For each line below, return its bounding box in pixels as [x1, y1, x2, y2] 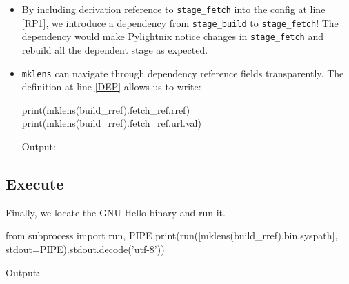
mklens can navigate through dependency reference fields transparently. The [21, 65, 344, 80]
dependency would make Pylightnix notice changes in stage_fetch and [21, 29, 324, 43]
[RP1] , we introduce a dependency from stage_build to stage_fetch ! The [21, 15, 339, 30]
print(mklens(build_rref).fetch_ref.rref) [21, 102, 190, 116]
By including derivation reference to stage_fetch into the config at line [21, 2, 326, 16]
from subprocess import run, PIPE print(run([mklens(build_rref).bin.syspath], [6, 228, 338, 243]
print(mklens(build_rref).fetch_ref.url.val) [21, 116, 201, 130]
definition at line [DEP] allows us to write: [21, 79, 201, 94]
